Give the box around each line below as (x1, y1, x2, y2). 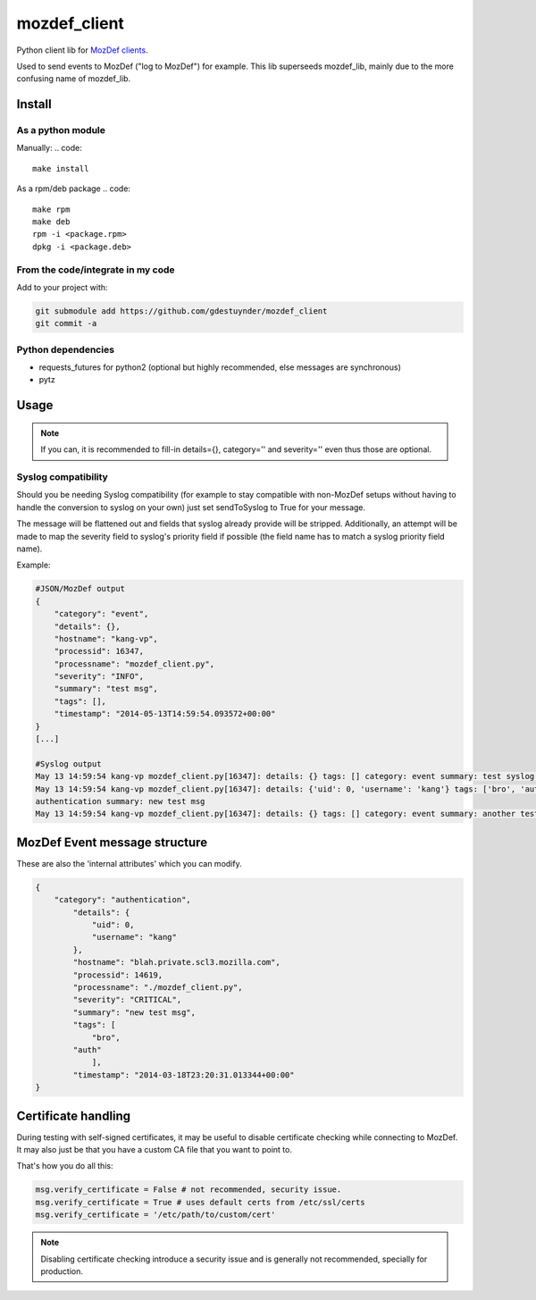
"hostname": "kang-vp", (54, 633, 158, 643)
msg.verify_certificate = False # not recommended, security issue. (35, 1185, 342, 1195)
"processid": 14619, (72, 969, 163, 980)
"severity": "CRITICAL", (72, 994, 182, 1005)
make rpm (32, 204, 71, 214)
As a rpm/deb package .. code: (16, 183, 131, 194)
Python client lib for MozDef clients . (16, 45, 148, 55)
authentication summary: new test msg (35, 796, 205, 806)
